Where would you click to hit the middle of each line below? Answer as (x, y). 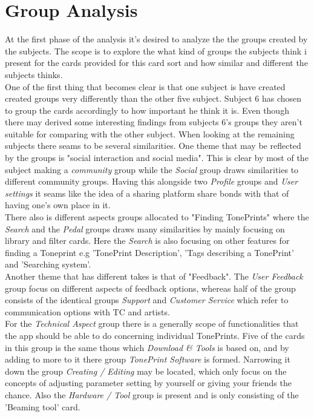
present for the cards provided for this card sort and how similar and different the (156, 63)
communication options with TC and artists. (87, 311)
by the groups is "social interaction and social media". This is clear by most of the (157, 158)
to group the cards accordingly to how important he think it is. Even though (147, 110)
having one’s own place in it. (58, 205)
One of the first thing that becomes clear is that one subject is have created (145, 86)
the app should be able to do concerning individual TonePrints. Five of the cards (155, 335)
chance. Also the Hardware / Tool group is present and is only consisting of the (152, 394)
